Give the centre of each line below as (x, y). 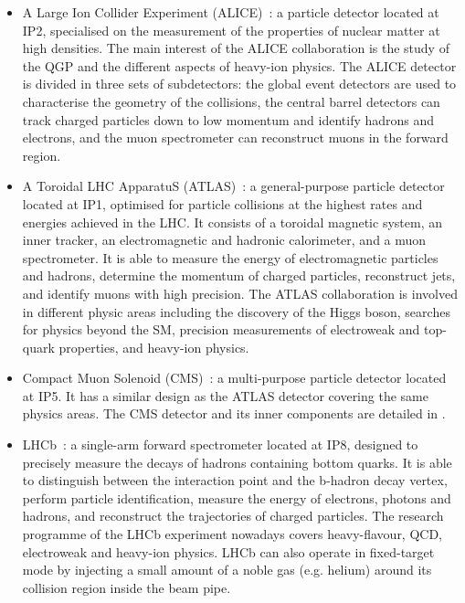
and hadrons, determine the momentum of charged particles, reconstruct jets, (239, 275)
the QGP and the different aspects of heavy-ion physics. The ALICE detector (239, 65)
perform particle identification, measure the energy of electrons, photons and (237, 497)
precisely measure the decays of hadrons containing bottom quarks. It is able (237, 462)
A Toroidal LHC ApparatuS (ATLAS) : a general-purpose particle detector (233, 186)
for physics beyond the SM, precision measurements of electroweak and (221, 329)
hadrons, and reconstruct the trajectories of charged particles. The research (233, 516)
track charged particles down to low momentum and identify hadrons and (228, 119)
